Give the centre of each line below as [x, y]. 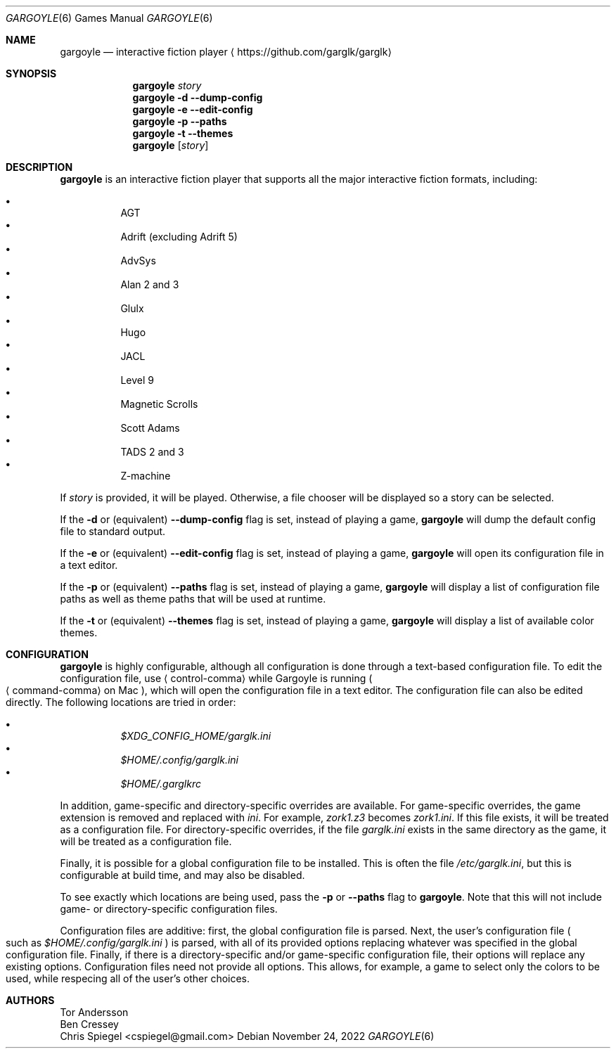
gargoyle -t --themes [183, 133]
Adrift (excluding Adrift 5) [179, 237]
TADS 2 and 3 [152, 452]
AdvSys [138, 261]
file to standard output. [113, 531]
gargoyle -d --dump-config [198, 97]
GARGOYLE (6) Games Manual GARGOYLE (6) [109, 18]
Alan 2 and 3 [150, 284]
